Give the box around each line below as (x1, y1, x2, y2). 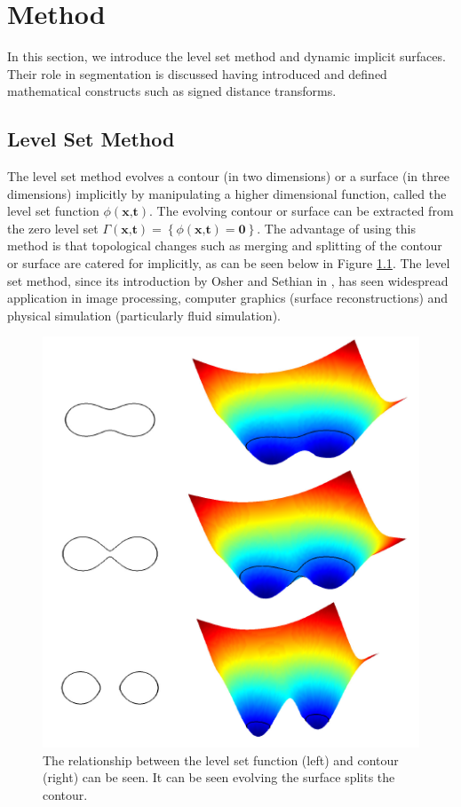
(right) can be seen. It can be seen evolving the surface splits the (43, 768, 395, 787)
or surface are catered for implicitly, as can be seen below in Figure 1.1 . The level (7, 254, 450, 273)
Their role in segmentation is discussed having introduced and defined (7, 64, 387, 83)
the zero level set (7, 218, 99, 237)
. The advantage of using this (257, 218, 416, 237)
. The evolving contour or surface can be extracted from (149, 202, 454, 220)
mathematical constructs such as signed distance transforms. (7, 82, 337, 100)
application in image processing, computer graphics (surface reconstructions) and (7, 289, 449, 307)
